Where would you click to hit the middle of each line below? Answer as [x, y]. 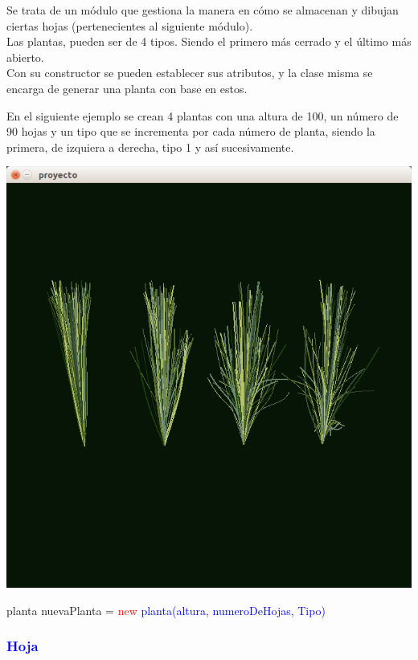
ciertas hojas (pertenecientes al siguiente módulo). [130, 25]
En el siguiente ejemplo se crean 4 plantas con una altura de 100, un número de [203, 115]
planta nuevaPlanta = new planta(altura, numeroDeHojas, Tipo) [166, 610]
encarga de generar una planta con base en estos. [127, 88]
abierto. [25, 57]
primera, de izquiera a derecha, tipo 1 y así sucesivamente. [150, 147]
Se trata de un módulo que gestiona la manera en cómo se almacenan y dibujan [203, 10]
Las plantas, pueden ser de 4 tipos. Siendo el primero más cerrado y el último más [209, 41]
